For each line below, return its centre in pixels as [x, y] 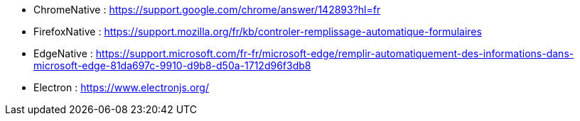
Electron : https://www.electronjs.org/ [121, 87]
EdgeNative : [63, 53]
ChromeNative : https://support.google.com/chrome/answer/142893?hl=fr [207, 10]
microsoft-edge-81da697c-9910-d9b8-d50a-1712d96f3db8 [172, 65]
